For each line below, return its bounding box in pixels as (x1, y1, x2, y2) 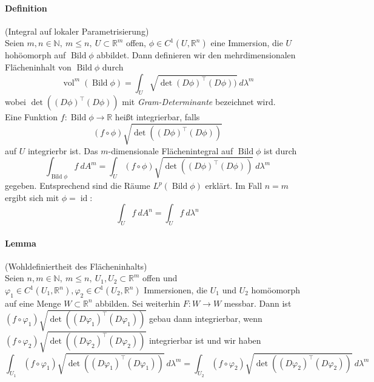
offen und (142, 271, 178, 284)
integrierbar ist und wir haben (149, 333, 261, 346)
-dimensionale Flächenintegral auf (108, 144, 233, 157)
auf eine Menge (5, 296, 61, 309)
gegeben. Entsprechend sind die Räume (5, 179, 150, 192)
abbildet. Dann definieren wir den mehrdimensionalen (96, 49, 296, 61)
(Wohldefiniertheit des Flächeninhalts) (5, 259, 147, 272)
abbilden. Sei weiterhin (95, 296, 181, 309)
